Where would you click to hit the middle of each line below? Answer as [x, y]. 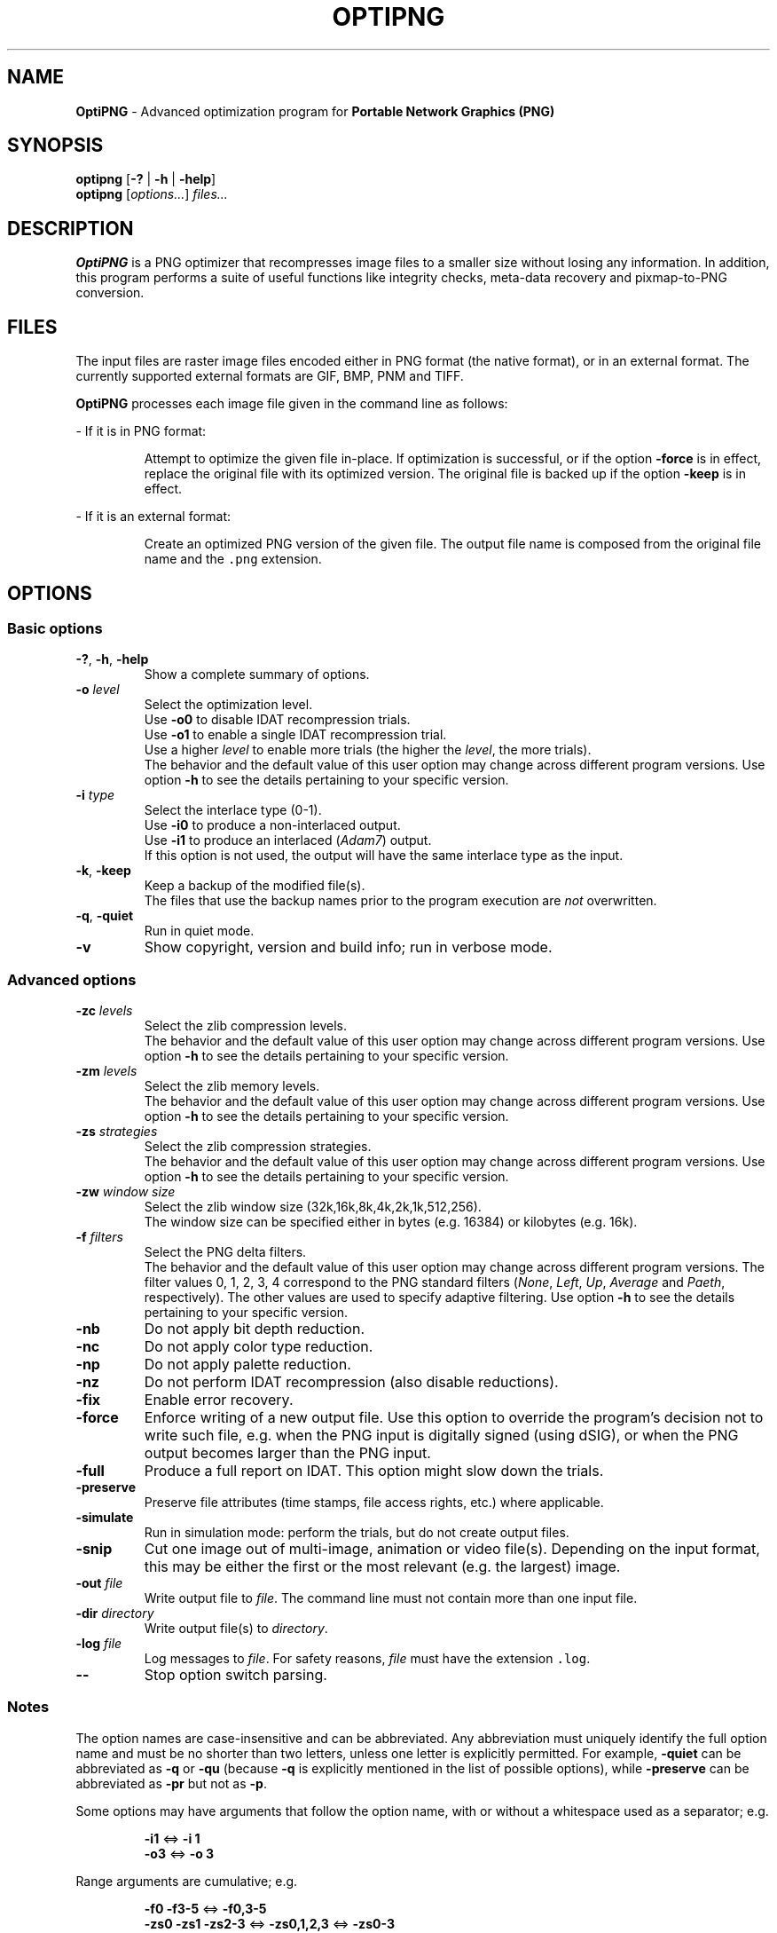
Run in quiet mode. [199, 931]
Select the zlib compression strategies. [258, 1147]
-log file [99, 1644]
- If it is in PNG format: [141, 431]
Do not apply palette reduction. [247, 1365]
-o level [98, 690]
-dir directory [115, 1613]
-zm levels [106, 1071]
